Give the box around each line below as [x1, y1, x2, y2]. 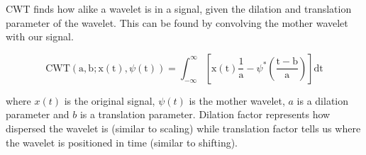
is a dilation [296, 93, 349, 108]
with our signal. [6, 29, 74, 44]
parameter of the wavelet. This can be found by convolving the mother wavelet [6, 15, 348, 30]
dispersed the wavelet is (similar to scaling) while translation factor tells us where [6, 120, 361, 135]
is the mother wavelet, [189, 93, 285, 108]
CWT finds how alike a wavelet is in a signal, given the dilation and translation [6, 1, 352, 16]
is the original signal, [64, 93, 155, 108]
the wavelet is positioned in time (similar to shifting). [6, 134, 238, 149]
